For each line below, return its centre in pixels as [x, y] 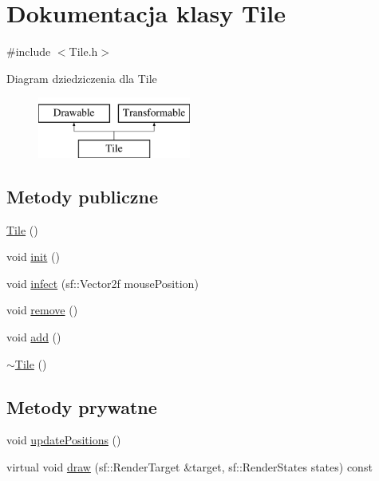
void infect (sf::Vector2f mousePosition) [103, 283]
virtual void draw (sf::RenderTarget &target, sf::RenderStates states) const [189, 467]
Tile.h [83, 51]
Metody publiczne [82, 196]
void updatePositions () [64, 440]
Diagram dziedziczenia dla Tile [82, 78]
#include [29, 51]
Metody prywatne [82, 406]
